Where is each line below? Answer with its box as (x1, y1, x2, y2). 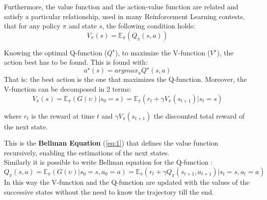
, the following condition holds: (102, 21, 195, 31)
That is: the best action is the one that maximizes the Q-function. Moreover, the (4, 74, 247, 84)
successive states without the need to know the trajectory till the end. (4, 186, 214, 197)
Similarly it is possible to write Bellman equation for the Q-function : (4, 157, 213, 167)
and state (69, 21, 97, 31)
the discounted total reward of (154, 110, 244, 121)
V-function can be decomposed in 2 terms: (4, 84, 132, 94)
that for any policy (4, 21, 60, 31)
